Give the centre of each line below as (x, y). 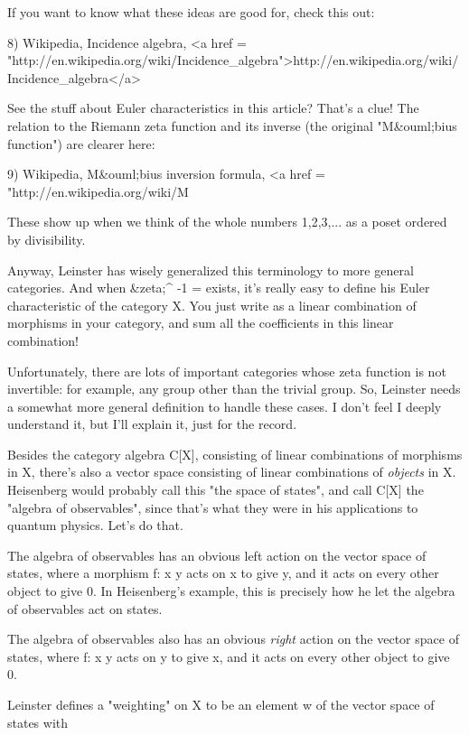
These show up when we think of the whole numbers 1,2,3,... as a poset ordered (227, 222)
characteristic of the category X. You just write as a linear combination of (212, 305)
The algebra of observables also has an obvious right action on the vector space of (233, 639)
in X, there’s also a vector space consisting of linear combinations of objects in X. (232, 472)
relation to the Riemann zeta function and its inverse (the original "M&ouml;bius (232, 125)
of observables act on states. (85, 608)
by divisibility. (47, 239)
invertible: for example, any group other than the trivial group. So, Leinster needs (234, 389)
